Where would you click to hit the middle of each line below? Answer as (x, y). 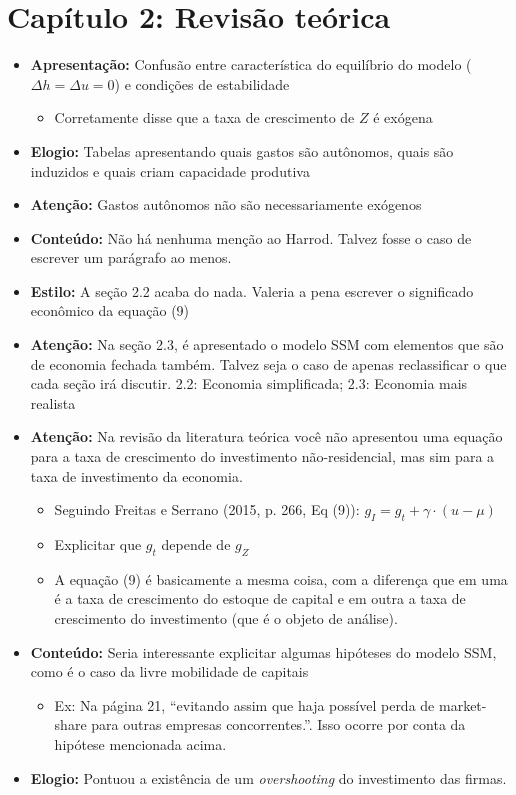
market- (462, 704)
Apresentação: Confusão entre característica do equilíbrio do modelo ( (251, 64)
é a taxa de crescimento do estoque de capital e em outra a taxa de (260, 598)
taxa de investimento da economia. (136, 475)
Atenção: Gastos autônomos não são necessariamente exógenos (226, 204)
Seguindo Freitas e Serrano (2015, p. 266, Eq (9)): (207, 509)
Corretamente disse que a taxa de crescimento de (204, 117)
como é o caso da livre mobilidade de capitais (169, 671)
